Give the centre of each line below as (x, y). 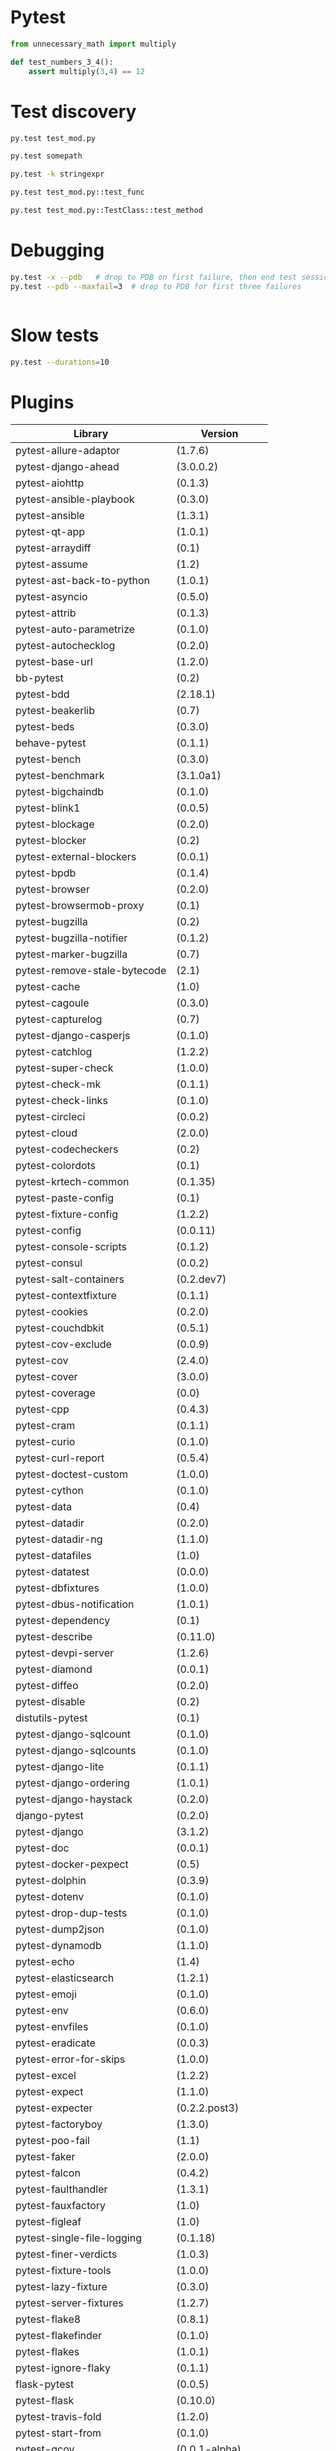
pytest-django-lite (60, 1767)
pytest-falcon (48, 2173)
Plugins (42, 402)
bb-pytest (39, 678)
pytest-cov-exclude (63, 1344)
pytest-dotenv (50, 1897)
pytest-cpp (42, 1409)
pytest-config (48, 1231)
